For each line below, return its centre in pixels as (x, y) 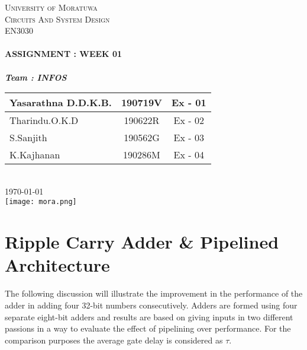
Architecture (57, 265)
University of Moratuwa (51, 7)
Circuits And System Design (57, 19)
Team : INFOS (36, 77)
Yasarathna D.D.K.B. (61, 103)
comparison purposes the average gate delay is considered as (114, 340)
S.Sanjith (28, 138)
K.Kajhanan (35, 155)
